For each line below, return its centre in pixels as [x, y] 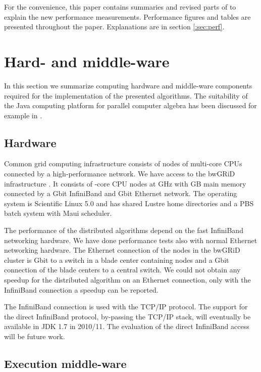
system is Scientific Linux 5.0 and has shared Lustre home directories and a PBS [129, 203]
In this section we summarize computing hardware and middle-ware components [128, 85]
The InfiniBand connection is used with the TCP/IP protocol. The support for [126, 307]
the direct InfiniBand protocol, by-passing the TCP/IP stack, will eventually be [127, 316]
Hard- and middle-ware [87, 61]
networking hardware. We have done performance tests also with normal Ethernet [131, 240]
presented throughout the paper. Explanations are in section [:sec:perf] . [114, 27]
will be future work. [35, 336]
